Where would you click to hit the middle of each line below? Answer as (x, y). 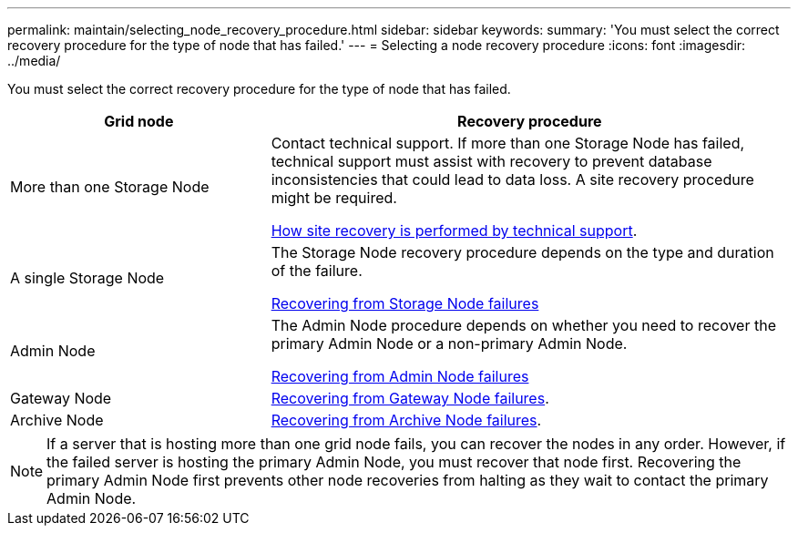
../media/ (34, 61)
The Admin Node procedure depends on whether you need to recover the (523, 325)
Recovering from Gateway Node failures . (410, 398)
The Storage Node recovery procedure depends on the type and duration (522, 252)
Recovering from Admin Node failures (400, 376)
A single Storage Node (87, 278)
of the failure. (317, 271)
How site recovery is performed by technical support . (454, 231)
